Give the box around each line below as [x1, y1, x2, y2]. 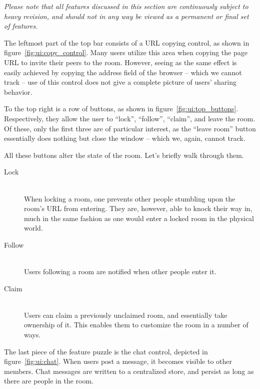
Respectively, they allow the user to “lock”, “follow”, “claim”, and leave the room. [4, 113, 255, 123]
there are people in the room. [4, 375, 94, 386]
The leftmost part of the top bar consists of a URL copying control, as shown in [4, 37, 249, 48]
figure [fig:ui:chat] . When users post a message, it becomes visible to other [4, 356, 232, 366]
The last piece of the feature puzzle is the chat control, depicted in [4, 346, 208, 356]
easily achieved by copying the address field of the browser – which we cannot [4, 67, 242, 77]
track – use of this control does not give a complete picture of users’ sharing [4, 77, 236, 87]
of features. [4, 21, 38, 31]
